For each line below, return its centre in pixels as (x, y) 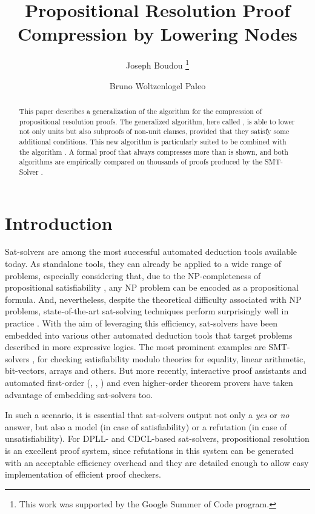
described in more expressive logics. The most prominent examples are (135, 347)
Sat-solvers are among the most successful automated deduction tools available (151, 252)
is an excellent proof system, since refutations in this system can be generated (149, 450)
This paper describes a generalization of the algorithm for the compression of (141, 111)
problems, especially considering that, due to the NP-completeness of (133, 275)
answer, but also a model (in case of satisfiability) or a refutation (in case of (146, 426)
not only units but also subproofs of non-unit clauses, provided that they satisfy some (154, 131)
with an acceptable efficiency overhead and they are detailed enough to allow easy (157, 462)
